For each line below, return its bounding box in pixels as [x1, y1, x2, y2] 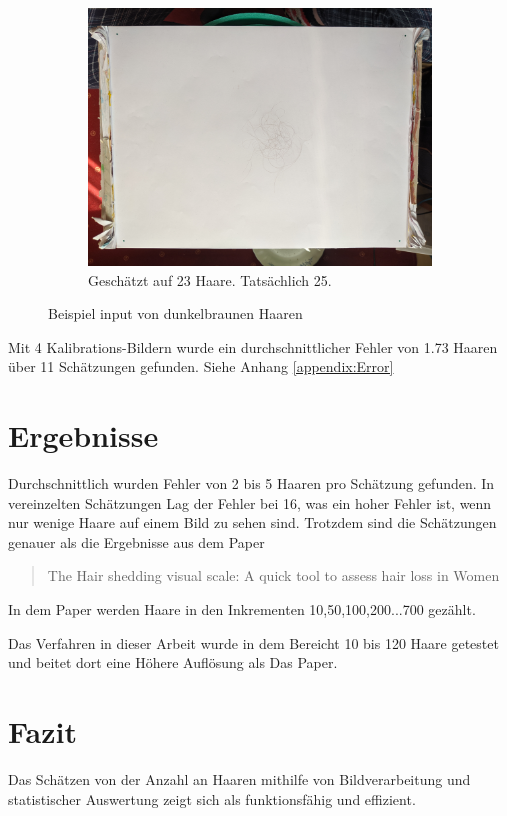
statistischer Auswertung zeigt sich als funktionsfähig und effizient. [8, 788, 416, 809]
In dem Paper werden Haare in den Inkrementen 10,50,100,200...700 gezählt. [8, 599, 476, 620]
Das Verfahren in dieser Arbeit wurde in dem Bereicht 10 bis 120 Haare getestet [8, 632, 499, 653]
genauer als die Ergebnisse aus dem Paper [8, 531, 265, 552]
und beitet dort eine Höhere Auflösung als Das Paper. [8, 652, 338, 673]
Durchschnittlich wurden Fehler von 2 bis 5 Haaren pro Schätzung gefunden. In [8, 473, 495, 494]
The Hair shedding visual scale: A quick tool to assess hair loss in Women [47, 565, 500, 586]
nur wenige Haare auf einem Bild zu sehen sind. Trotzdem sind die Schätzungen [8, 512, 497, 533]
